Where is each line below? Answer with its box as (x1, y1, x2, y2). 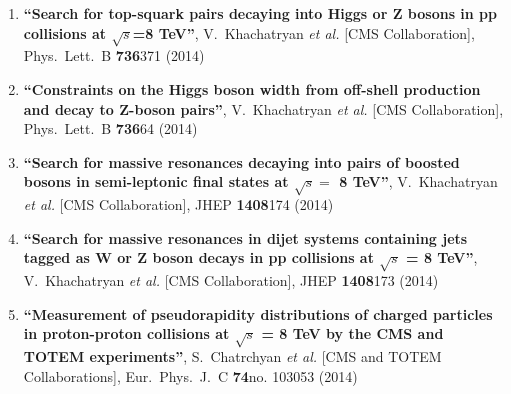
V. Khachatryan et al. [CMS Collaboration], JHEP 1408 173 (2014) (23, 270, 439, 291)
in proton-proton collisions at (23, 323, 230, 344)
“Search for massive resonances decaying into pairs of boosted (23, 151, 460, 172)
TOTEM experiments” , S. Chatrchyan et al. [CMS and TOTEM (23, 346, 442, 366)
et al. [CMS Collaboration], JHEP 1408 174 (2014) (23, 194, 334, 215)
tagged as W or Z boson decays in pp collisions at (23, 247, 374, 268)
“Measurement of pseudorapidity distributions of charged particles (23, 303, 493, 324)
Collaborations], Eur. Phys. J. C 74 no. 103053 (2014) (23, 365, 358, 386)
